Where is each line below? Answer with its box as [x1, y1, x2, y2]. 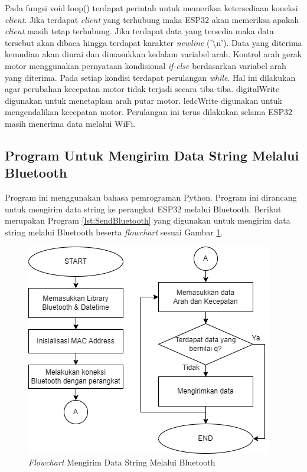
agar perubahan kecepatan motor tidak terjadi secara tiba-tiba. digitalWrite [5, 83, 280, 95]
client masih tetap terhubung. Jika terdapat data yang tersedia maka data [5, 25, 274, 37]
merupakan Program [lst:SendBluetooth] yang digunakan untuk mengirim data [5, 214, 290, 227]
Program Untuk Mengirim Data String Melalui [5, 146, 299, 164]
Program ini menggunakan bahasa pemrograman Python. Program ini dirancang [5, 191, 297, 204]
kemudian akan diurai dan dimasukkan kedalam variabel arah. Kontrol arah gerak [5, 48, 302, 60]
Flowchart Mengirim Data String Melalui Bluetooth [28, 456, 215, 468]
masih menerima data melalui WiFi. [5, 117, 136, 129]
